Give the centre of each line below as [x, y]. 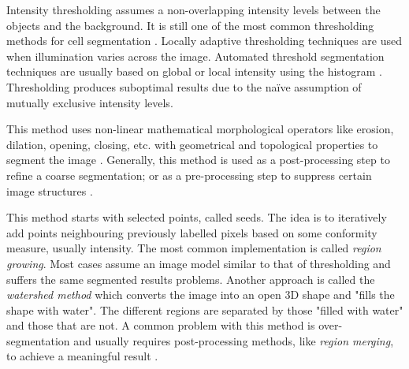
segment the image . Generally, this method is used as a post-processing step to [198, 160]
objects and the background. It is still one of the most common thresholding [190, 25]
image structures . [50, 190]
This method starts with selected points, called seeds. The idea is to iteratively [197, 217]
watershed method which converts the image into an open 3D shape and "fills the [201, 294]
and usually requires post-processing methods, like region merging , [234, 340]
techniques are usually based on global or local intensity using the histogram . [194, 71]
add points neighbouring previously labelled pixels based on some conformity [192, 232]
